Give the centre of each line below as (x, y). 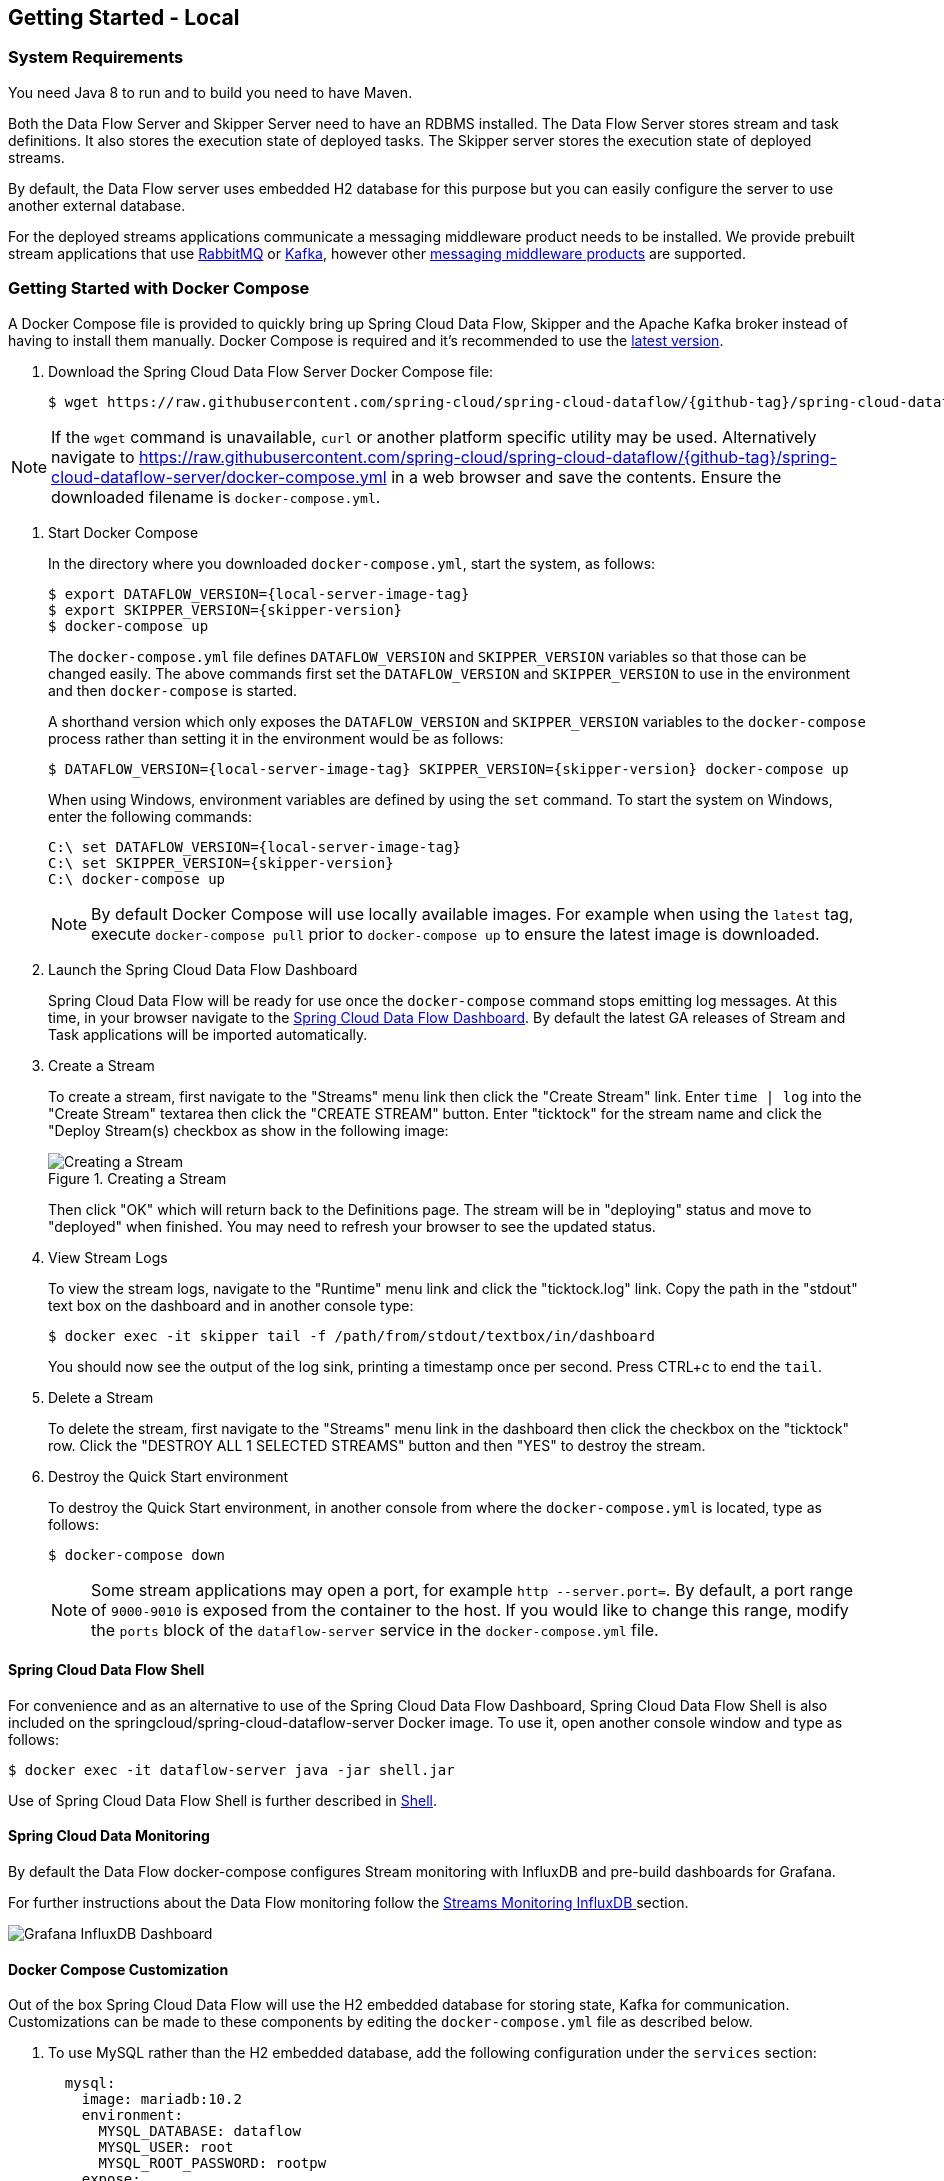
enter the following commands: (150, 816)
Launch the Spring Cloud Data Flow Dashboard (203, 969)
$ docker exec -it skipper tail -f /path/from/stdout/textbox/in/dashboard (351, 1335)
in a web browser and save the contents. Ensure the (586, 476)
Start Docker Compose (123, 532)
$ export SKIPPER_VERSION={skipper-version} (225, 609)
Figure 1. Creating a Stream (137, 1178)
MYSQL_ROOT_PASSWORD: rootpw (212, 2163)
